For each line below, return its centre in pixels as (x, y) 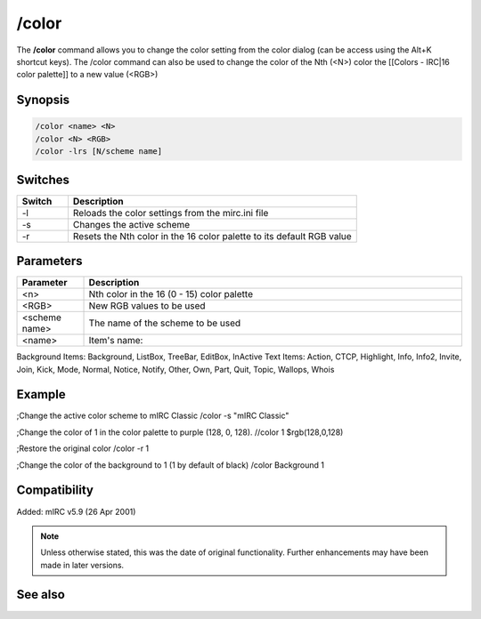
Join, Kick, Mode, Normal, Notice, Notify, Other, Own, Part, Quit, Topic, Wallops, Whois (175, 369)
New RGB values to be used (147, 306)
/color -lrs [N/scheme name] (99, 152)
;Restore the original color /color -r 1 (83, 448)
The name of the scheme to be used (165, 323)
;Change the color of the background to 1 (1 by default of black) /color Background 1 (171, 465)
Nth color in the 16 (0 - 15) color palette (171, 294)
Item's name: (116, 341)
